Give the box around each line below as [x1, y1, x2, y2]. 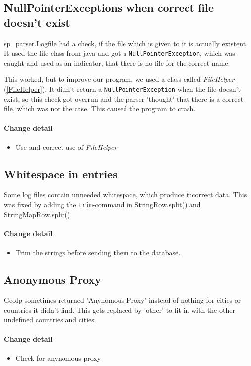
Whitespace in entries [4, 166, 118, 181]
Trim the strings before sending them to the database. [15, 247, 181, 258]
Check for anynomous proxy [15, 353, 101, 363]
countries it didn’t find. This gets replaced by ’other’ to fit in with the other [4, 304, 235, 315]
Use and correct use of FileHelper [15, 142, 117, 152]
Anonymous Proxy [4, 272, 101, 287]
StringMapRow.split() [4, 209, 70, 219]
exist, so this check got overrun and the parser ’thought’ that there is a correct [4, 93, 244, 104]
